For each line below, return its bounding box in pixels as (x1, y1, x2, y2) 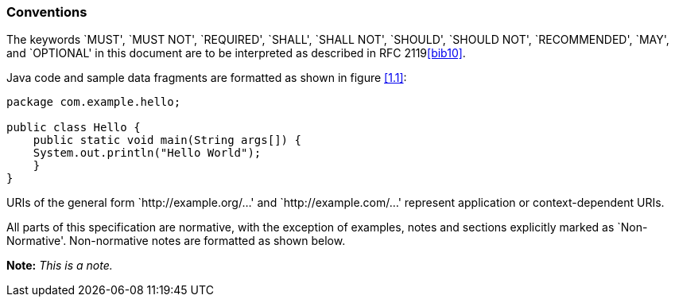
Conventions (6, 4, 87, 20)
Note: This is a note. (6, 258, 113, 273)
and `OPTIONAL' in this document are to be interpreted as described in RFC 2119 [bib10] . (6, 46, 466, 60)
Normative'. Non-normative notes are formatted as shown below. (6, 234, 346, 248)
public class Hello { (6, 121, 141, 134)
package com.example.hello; (6, 95, 181, 109)
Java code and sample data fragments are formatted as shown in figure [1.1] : (6, 71, 407, 85)
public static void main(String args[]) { (33, 134, 301, 147)
